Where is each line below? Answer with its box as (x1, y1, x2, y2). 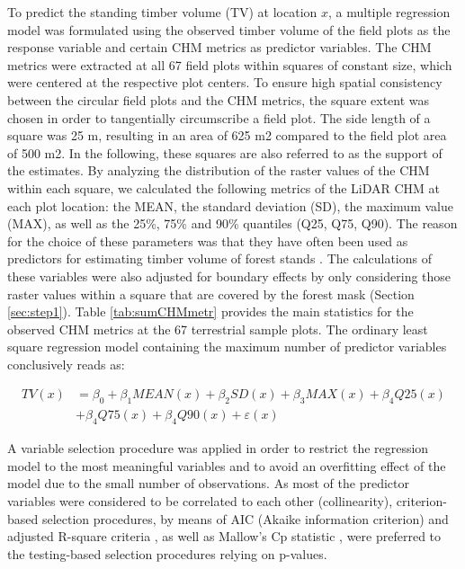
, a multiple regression (328, 3, 451, 21)
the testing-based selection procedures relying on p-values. (7, 544, 327, 563)
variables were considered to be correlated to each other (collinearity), (7, 491, 393, 510)
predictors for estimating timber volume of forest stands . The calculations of (7, 249, 432, 268)
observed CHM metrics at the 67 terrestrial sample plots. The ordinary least (7, 319, 428, 338)
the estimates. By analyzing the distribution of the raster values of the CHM (7, 161, 430, 180)
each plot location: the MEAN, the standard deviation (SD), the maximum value (7, 196, 453, 215)
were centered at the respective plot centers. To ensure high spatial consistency (7, 73, 443, 92)
